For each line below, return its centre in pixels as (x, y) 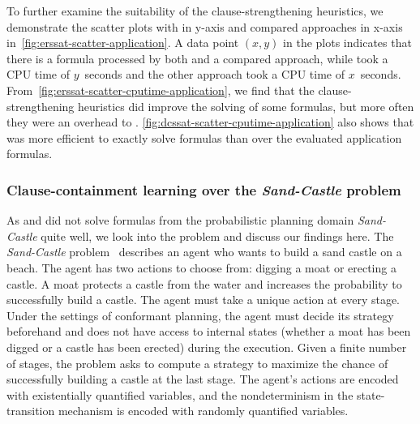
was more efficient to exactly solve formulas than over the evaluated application (204, 137)
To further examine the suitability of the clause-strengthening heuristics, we (195, 11)
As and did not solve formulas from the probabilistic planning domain (180, 220)
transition (31, 411)
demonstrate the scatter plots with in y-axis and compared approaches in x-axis (205, 26)
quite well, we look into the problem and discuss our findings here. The (217, 236)
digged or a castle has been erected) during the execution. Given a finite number (207, 347)
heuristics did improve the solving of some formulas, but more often (246, 106)
